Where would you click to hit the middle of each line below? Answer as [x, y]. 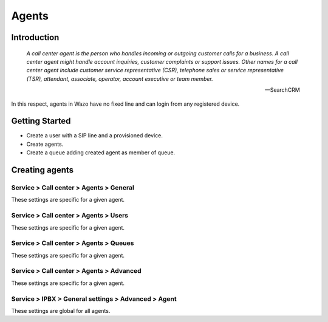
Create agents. [45, 144]
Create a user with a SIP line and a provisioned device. [95, 135]
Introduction [35, 37]
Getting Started [41, 121]
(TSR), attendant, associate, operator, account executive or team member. [120, 78]
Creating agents [43, 170]
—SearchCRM [282, 90]
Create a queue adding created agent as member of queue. [101, 152]
